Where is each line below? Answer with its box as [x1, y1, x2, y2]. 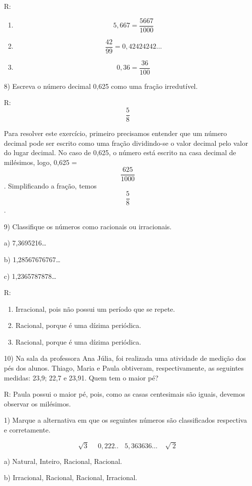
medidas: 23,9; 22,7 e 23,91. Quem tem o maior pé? [4, 372, 159, 382]
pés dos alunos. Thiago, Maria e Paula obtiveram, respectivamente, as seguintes [4, 363, 244, 373]
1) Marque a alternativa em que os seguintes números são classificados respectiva [4, 415, 247, 425]
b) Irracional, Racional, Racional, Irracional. [4, 472, 138, 483]
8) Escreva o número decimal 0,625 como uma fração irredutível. [4, 81, 198, 91]
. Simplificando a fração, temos [4, 181, 97, 191]
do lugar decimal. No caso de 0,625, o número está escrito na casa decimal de [4, 147, 236, 158]
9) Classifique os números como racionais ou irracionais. [4, 221, 172, 231]
